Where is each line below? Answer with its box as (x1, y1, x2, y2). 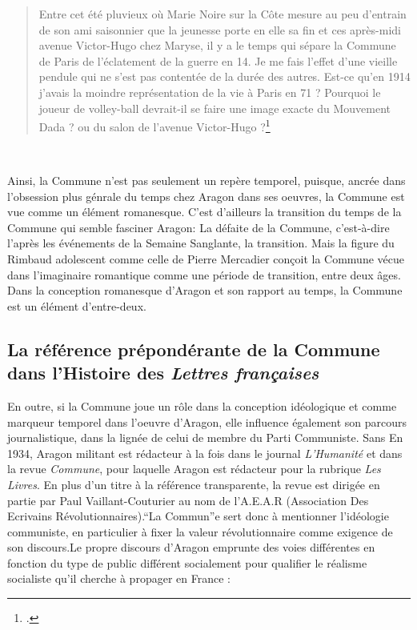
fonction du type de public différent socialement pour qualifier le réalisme (7, 554, 367, 571)
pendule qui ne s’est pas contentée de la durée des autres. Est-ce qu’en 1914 (38, 68, 411, 85)
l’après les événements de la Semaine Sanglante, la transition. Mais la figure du (7, 235, 395, 251)
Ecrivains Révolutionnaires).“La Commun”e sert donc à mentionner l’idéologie (7, 508, 389, 524)
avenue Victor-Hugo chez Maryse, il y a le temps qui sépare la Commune (38, 37, 396, 54)
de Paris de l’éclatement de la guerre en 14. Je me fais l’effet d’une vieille (38, 52, 398, 69)
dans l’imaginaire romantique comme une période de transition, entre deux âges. (7, 266, 401, 283)
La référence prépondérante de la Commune (7, 336, 380, 361)
